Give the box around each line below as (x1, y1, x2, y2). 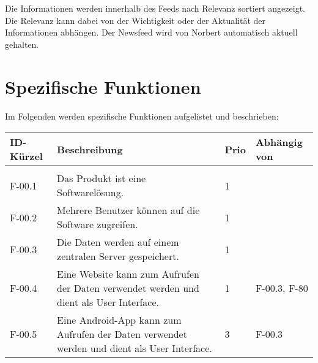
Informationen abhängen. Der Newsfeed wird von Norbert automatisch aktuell (5, 26, 298, 39)
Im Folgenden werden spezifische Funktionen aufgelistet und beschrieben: (5, 109, 279, 122)
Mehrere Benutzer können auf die (57, 203, 200, 218)
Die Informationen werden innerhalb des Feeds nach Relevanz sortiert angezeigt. (5, 2, 305, 14)
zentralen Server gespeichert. (57, 249, 179, 264)
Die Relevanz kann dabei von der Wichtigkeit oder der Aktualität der (5, 13, 266, 26)
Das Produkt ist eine (57, 171, 146, 186)
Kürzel (10, 149, 43, 164)
